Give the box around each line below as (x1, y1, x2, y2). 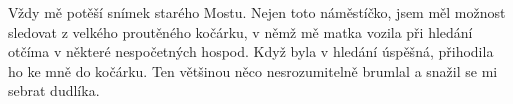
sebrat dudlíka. (8, 80, 100, 101)
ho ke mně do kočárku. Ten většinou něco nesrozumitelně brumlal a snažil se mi (8, 60, 498, 81)
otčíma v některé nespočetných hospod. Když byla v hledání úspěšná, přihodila (8, 41, 494, 62)
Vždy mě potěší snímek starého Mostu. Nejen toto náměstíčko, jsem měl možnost (8, 2, 506, 22)
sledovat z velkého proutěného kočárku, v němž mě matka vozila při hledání (8, 21, 473, 42)
